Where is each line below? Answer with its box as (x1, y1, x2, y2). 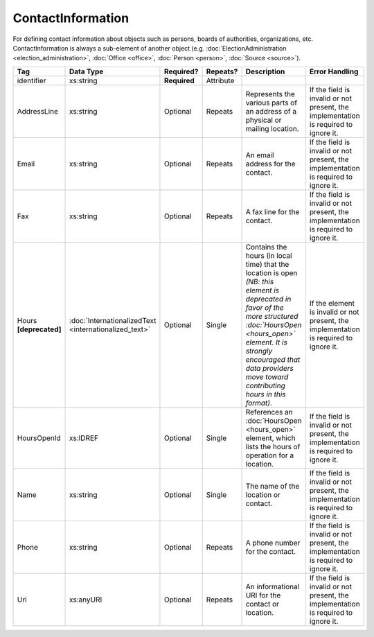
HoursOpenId (17, 433, 62, 443)
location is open (245, 268, 298, 277)
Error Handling (309, 67, 359, 76)
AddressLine (17, 106, 59, 116)
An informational (245, 582, 300, 591)
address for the (245, 159, 296, 168)
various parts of (245, 98, 298, 107)
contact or (245, 599, 280, 609)
